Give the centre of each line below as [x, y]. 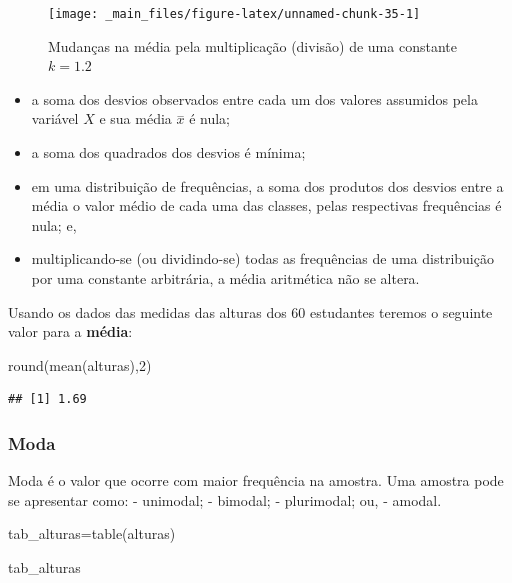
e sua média [135, 118]
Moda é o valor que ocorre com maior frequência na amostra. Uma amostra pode [256, 480]
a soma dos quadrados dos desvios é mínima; [168, 152]
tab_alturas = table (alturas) [92, 533]
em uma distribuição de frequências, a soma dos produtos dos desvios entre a [267, 185]
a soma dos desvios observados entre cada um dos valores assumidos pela [254, 98]
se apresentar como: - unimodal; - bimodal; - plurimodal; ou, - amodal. [225, 499]
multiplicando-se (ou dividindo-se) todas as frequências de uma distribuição [262, 258]
